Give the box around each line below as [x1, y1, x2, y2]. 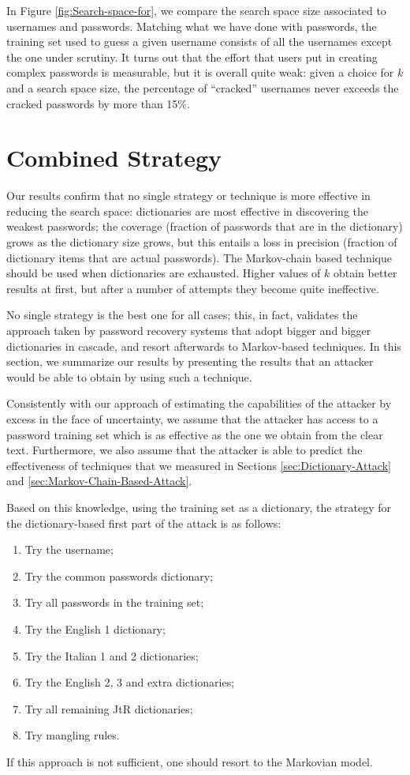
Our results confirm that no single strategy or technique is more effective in [6, 187, 371, 204]
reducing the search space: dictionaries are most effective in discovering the [6, 202, 369, 219]
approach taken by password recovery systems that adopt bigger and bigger [6, 322, 371, 339]
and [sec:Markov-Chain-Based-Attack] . [6, 472, 192, 489]
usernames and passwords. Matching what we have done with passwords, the [6, 17, 377, 34]
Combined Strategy [6, 141, 222, 174]
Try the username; [24, 541, 114, 558]
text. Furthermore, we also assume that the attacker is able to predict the [6, 442, 363, 458]
